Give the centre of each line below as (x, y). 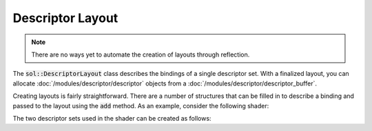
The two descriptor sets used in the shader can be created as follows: (112, 118)
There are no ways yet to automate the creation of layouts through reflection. (141, 54)
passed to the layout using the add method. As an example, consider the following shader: (141, 105)
